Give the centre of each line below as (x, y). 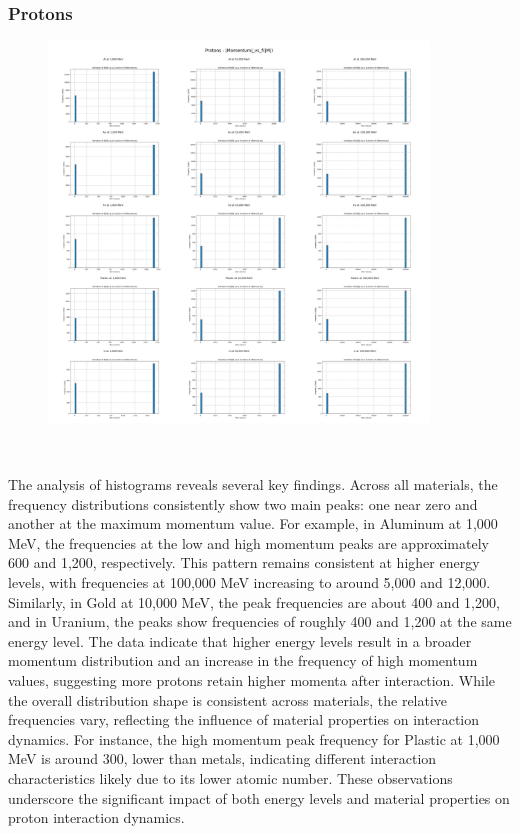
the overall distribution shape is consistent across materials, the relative (228, 699)
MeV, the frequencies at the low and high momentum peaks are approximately (248, 542)
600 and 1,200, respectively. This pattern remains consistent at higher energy (244, 562)
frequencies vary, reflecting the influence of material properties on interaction (244, 719)
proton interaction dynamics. (96, 817)
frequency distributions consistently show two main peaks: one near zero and (243, 503)
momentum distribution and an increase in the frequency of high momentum (243, 660)
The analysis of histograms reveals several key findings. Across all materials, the (253, 484)
